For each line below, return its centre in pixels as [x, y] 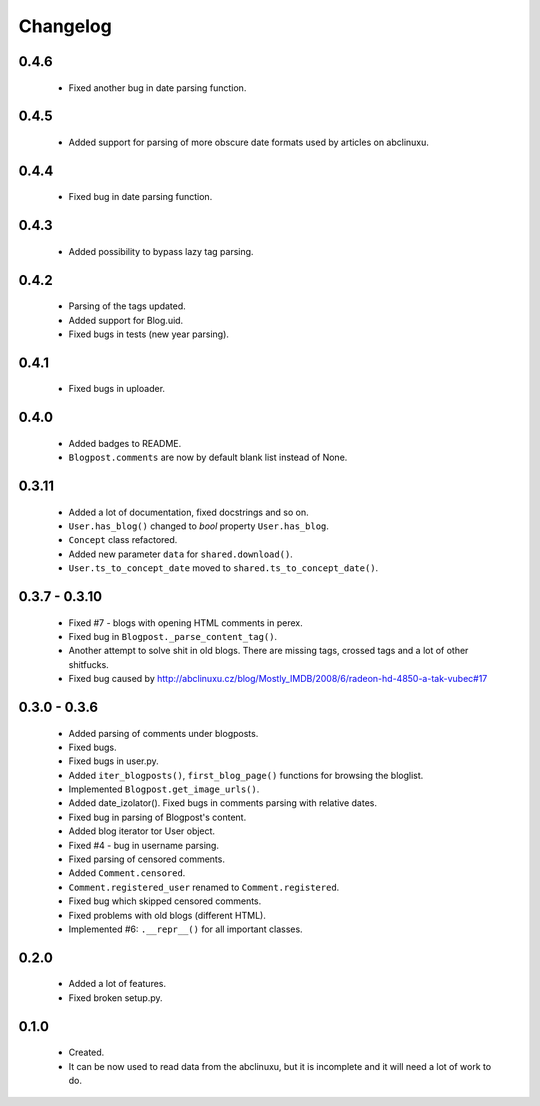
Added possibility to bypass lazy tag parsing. [161, 251]
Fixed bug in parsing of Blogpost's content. [157, 817]
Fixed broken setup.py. [116, 997]
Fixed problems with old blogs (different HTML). [167, 915]
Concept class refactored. [123, 540]
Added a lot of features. [117, 984]
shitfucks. [88, 664]
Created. [86, 1052]
